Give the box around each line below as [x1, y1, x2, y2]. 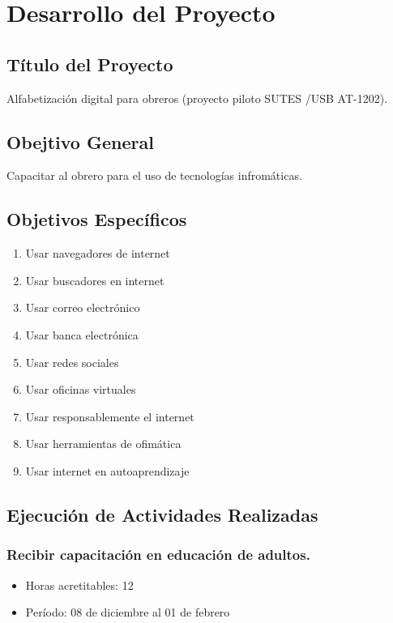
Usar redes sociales [25, 353, 119, 370]
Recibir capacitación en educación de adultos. [6, 544, 310, 565]
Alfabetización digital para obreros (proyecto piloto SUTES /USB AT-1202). [6, 89, 388, 106]
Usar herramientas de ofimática [25, 435, 182, 452]
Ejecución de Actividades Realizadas [6, 501, 318, 527]
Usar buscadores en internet [25, 271, 164, 288]
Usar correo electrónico [25, 299, 140, 316]
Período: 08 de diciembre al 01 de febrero [25, 604, 230, 621]
